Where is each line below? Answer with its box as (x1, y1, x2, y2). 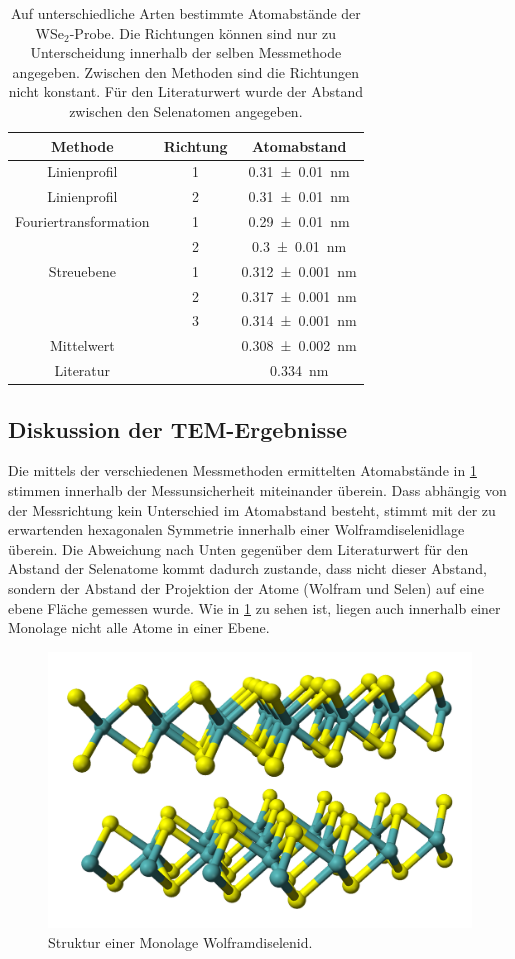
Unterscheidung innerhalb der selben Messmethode (30, 42, 342, 63)
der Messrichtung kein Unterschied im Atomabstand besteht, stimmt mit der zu (8, 499, 496, 520)
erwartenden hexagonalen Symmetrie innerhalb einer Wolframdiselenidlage (8, 519, 465, 540)
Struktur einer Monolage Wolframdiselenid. (48, 931, 313, 952)
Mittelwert (50, 335, 115, 356)
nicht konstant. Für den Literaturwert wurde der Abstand (8, 81, 364, 102)
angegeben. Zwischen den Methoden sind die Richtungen (12, 61, 360, 82)
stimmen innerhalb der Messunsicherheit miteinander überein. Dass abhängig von (8, 480, 507, 501)
